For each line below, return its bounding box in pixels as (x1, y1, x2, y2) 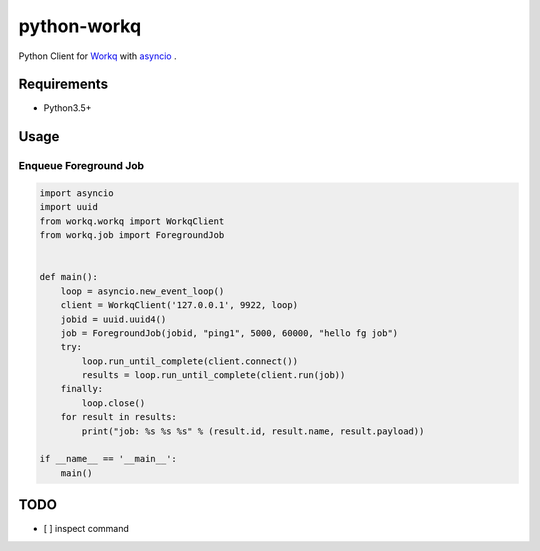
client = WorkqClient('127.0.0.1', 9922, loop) (60, 300, 299, 311)
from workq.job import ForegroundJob (39, 230, 225, 241)
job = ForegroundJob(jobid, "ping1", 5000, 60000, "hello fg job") (60, 327, 399, 339)
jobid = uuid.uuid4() (60, 313, 167, 325)
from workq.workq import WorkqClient (39, 215, 225, 227)
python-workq (18, 15, 142, 37)
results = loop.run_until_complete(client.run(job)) (81, 370, 346, 381)
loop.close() (81, 397, 146, 409)
